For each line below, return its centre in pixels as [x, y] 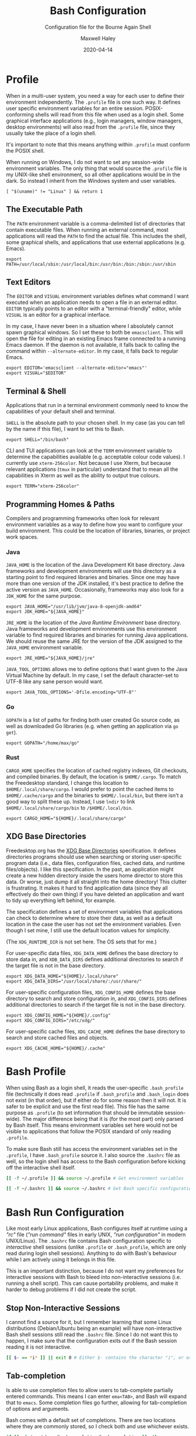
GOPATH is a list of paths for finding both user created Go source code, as [93, 720]
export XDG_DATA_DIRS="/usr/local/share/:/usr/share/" [74, 981]
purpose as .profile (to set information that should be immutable [85, 1112]
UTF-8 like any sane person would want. [55, 682]
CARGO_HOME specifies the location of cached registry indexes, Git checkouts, [97, 770]
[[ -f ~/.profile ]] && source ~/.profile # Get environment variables [95, 1178]
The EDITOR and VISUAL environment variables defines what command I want [97, 296]
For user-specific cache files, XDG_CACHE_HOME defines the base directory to [96, 1031]
